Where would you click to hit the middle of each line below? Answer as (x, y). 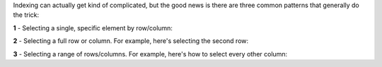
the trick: (26, 15)
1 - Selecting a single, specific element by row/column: (93, 28)
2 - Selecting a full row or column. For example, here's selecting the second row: (131, 41)
